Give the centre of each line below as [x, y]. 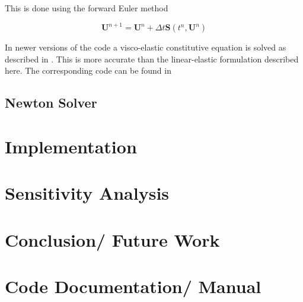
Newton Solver [51, 103]
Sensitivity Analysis [87, 193]
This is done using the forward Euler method [87, 8]
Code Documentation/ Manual [133, 286]
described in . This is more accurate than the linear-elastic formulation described [152, 59]
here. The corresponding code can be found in [88, 70]
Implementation [71, 146]
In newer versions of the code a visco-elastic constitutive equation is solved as [146, 47]
